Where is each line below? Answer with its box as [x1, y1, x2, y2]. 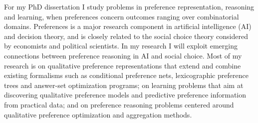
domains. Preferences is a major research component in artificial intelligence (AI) [4, 21, 252, 31]
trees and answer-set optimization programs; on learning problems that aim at [4, 79, 244, 90]
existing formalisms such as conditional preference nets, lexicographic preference [4, 70, 249, 80]
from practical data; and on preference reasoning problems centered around [4, 99, 234, 109]
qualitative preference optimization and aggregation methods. [4, 109, 192, 119]
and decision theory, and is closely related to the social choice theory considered [4, 30, 248, 41]
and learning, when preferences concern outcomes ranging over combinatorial [4, 11, 239, 21]
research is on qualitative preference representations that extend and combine [4, 60, 241, 70]
